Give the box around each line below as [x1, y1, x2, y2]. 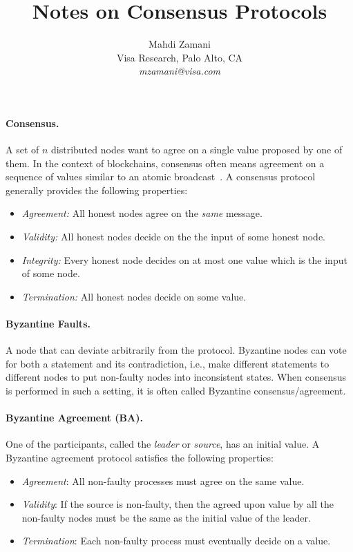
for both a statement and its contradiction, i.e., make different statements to [6, 356, 330, 370]
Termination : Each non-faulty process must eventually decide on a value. [21, 533, 331, 548]
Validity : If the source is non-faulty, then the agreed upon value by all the [21, 497, 334, 511]
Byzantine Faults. [6, 316, 90, 331]
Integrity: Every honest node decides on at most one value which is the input [21, 252, 347, 267]
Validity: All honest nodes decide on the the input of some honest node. [21, 229, 325, 244]
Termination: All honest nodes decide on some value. [21, 289, 247, 303]
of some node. [21, 266, 80, 280]
